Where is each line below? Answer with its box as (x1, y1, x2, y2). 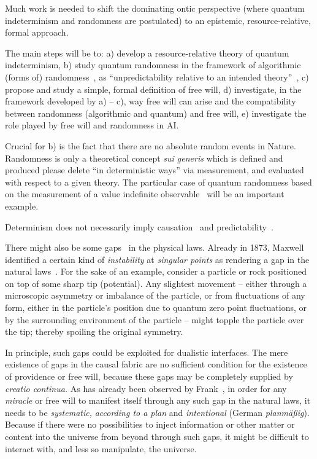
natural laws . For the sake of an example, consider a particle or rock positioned (5, 265, 307, 278)
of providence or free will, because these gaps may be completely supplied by (5, 370, 293, 383)
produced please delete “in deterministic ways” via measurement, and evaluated (5, 163, 304, 176)
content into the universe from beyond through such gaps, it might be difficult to (5, 430, 309, 442)
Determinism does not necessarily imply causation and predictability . (5, 220, 273, 233)
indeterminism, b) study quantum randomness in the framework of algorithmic (5, 58, 301, 71)
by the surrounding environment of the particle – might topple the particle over (5, 313, 304, 326)
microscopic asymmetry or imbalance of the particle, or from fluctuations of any (5, 289, 305, 302)
